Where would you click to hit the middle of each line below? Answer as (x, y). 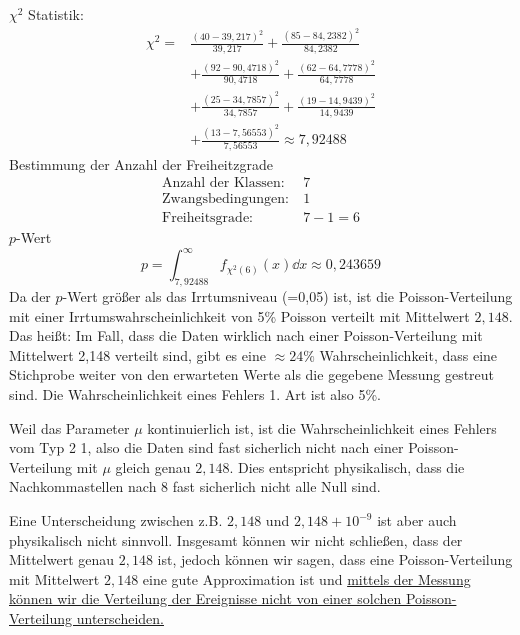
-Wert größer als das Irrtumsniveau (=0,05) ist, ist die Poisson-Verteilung (287, 296)
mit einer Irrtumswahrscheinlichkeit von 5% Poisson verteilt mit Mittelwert (239, 315)
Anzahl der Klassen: (223, 183)
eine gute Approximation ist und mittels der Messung (306, 578)
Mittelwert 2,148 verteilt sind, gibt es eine (137, 354)
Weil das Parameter (69, 427)
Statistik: (56, 14)
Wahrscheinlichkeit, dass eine (408, 354)
